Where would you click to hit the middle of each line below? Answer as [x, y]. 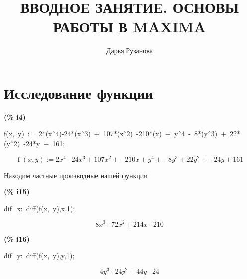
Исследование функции [79, 93]
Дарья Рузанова [129, 50]
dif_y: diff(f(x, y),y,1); [39, 255]
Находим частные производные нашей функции [76, 175]
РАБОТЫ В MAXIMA [129, 27]
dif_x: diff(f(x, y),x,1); [40, 208]
